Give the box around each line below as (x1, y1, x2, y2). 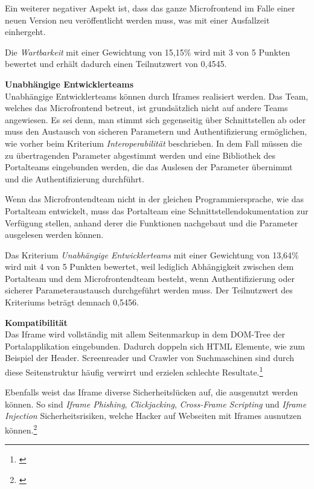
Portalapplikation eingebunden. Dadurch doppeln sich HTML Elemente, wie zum (5, 339, 305, 352)
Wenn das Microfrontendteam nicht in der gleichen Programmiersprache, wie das (5, 193, 304, 205)
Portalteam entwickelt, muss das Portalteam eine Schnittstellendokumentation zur (5, 204, 309, 217)
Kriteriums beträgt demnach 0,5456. (5, 296, 139, 308)
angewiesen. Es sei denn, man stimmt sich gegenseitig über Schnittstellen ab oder (5, 113, 306, 126)
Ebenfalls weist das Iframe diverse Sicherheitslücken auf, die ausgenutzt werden (5, 386, 298, 398)
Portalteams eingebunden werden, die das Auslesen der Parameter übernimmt (5, 161, 293, 173)
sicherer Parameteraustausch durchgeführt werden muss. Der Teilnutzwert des (5, 284, 293, 296)
